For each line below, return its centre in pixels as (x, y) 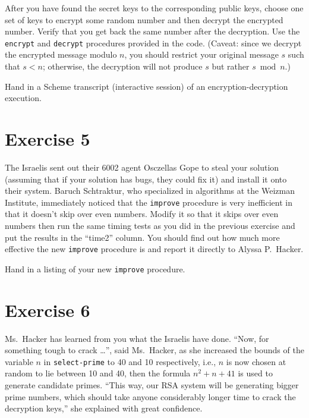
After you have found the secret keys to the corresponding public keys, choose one (154, 8)
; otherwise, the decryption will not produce (122, 66)
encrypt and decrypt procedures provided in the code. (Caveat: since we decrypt (153, 43)
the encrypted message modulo (61, 54)
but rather (231, 66)
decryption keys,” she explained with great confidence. (104, 408)
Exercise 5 (48, 139)
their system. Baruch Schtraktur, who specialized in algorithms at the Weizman (150, 191)
